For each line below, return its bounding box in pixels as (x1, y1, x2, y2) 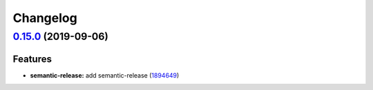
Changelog (12, 10, 77, 25)
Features (12, 53, 52, 65)
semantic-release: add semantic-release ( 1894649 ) (30, 71, 180, 79)
